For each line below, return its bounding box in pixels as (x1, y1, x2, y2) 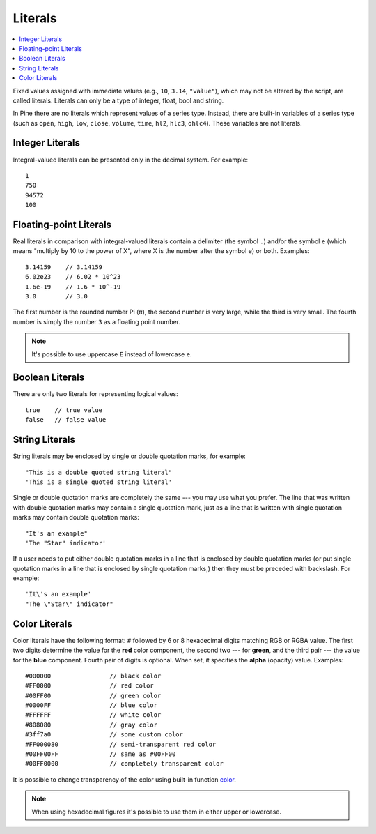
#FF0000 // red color (25, 682, 155, 690)
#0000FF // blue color (25, 702, 158, 709)
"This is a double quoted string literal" (25, 468, 173, 476)
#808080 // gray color (25, 720, 158, 729)
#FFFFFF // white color (25, 711, 162, 719)
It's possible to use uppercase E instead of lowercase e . (31, 349, 192, 358)
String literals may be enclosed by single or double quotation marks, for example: (13, 452, 246, 460)
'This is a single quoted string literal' (25, 478, 173, 486)
